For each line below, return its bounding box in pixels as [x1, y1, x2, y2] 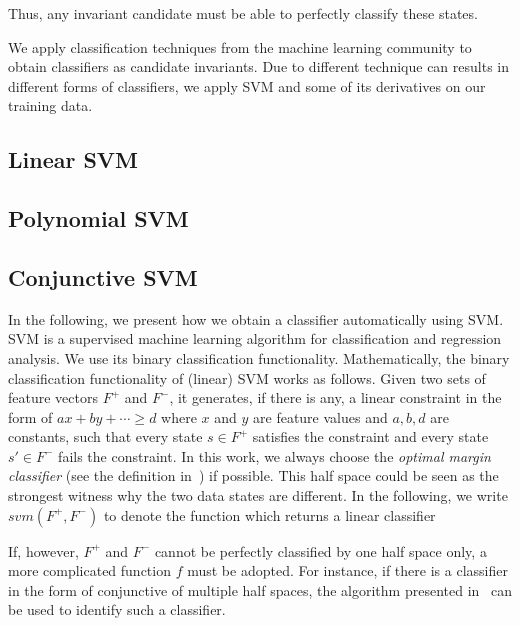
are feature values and [253, 406, 388, 427]
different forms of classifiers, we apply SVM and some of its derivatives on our [8, 75, 486, 96]
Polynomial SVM [8, 203, 189, 234]
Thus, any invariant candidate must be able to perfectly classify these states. [8, 3, 478, 23]
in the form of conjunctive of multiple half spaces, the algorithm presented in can [8, 579, 512, 600]
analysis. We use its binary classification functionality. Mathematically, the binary [8, 347, 510, 368]
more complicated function [8, 560, 171, 581]
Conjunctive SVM [8, 261, 198, 292]
